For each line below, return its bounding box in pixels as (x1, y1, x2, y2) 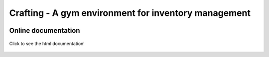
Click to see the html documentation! (9, 40, 85, 47)
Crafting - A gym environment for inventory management (9, 7, 251, 18)
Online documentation (9, 26, 80, 35)
